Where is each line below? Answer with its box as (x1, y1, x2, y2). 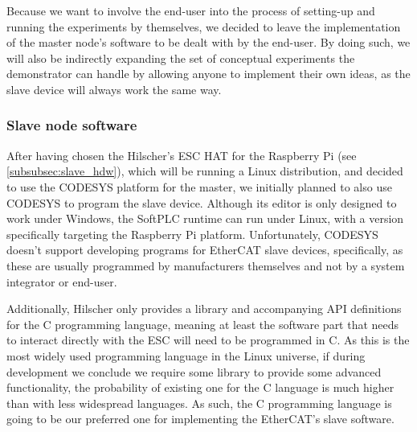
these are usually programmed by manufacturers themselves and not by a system (6, 257, 405, 274)
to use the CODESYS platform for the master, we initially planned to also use (6, 178, 392, 195)
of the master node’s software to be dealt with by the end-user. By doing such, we (6, 34, 411, 51)
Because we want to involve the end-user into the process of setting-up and (6, 2, 375, 19)
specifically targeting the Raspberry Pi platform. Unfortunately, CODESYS (6, 225, 378, 242)
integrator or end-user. (6, 273, 117, 290)
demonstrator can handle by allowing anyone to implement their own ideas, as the (6, 65, 411, 82)
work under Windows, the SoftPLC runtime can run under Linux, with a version (6, 210, 404, 227)
